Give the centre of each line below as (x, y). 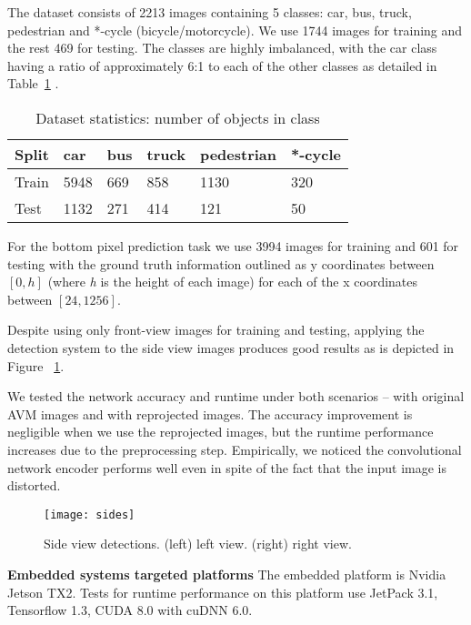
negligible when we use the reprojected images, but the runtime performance (220, 432)
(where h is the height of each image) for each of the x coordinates (233, 282)
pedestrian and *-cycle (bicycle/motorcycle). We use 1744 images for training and (235, 30)
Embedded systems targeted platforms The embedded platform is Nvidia (227, 574)
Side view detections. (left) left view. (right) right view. (198, 544)
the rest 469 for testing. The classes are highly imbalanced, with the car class (222, 48)
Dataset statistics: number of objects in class (178, 117)
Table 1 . (33, 83)
